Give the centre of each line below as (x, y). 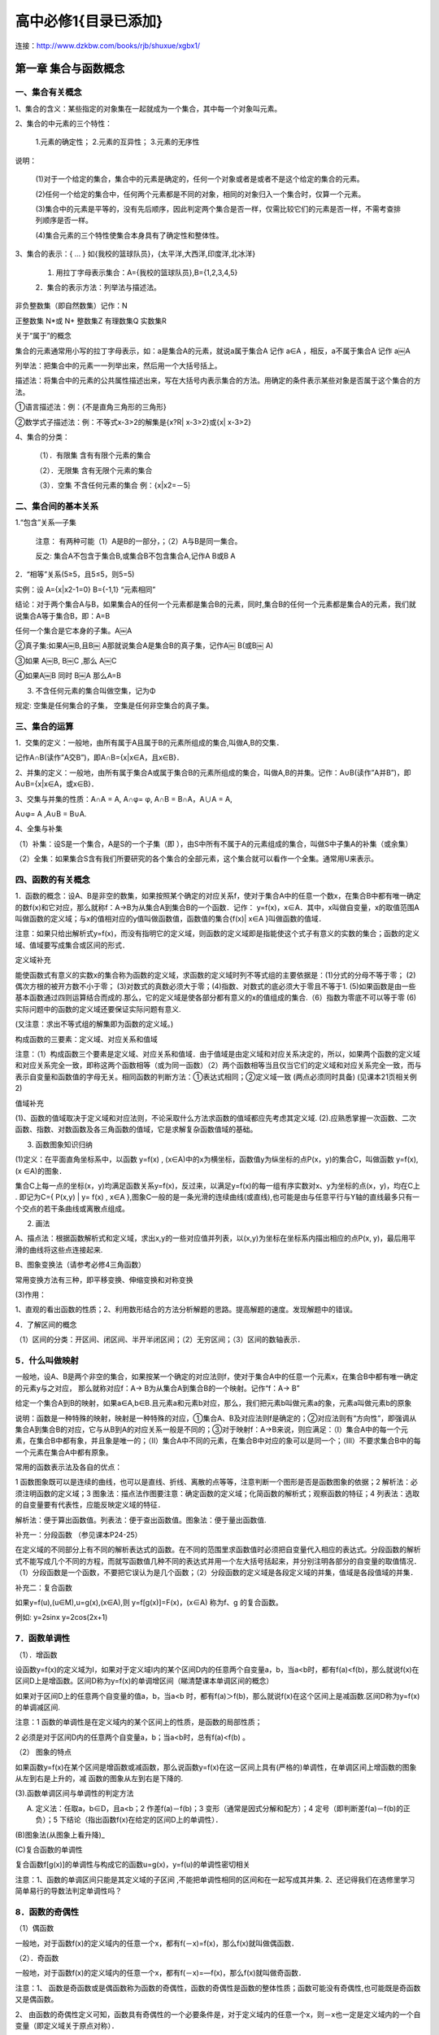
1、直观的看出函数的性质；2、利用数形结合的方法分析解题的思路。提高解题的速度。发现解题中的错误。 (186, 1310)
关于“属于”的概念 (43, 336)
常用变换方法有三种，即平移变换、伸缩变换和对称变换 (104, 1280)
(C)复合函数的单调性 (49, 1849)
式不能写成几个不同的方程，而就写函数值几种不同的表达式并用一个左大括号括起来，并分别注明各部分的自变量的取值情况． (218, 1561)
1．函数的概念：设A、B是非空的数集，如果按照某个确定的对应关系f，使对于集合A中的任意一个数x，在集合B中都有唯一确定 (218, 896)
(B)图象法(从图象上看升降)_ (60, 1835)
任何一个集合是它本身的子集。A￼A (74, 630)
